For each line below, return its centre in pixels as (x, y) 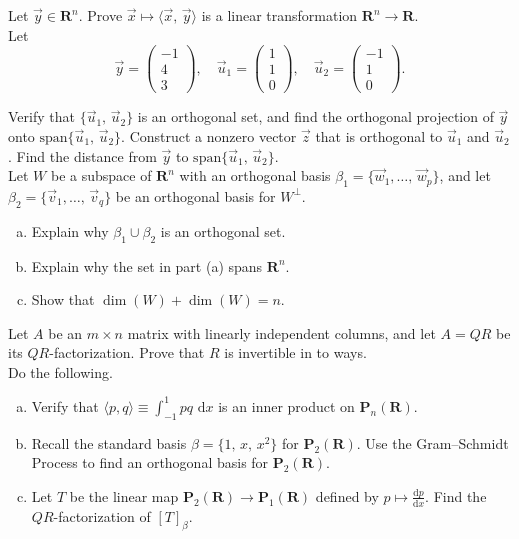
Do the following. (60, 371)
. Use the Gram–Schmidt (432, 442)
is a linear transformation (279, 15)
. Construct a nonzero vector (209, 135)
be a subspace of (101, 175)
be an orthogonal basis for (195, 195)
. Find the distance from (82, 155)
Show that (63, 299)
